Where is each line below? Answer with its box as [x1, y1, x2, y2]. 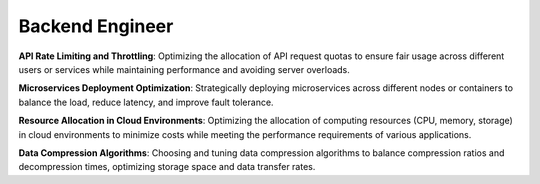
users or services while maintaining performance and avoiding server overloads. [18, 63, 350, 75]
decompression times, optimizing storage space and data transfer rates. [18, 161, 316, 173]
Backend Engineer [18, 15, 174, 37]
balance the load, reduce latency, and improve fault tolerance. [18, 96, 274, 108]
